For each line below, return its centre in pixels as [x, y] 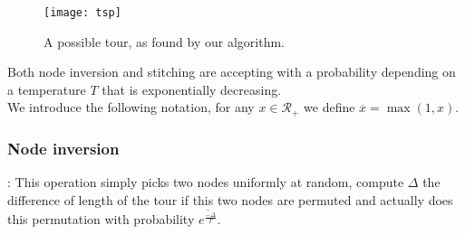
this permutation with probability [101, 219]
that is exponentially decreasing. [192, 89]
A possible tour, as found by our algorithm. [164, 41]
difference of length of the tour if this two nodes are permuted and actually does [230, 199]
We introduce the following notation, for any [131, 107]
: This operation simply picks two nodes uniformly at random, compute [206, 182]
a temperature [47, 89]
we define [329, 107]
